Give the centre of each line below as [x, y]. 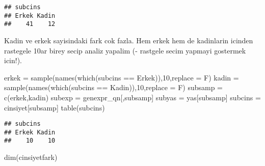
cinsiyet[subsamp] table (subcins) [55, 107]
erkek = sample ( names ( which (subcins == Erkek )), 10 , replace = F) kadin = [122, 77]
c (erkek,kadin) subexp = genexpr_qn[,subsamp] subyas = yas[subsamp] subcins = [132, 97]
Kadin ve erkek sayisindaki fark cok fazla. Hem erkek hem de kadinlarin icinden [129, 40]
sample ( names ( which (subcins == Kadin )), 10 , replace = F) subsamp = [114, 87]
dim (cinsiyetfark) [31, 157]
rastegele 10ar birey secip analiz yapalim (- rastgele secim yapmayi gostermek [125, 50]
